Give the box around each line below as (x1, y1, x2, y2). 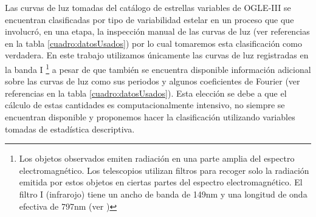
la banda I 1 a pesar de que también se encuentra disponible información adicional (5, 61, 311, 75)
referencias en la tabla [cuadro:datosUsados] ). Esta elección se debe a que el (5, 86, 287, 99)
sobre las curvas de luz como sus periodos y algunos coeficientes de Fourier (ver (5, 75, 300, 88)
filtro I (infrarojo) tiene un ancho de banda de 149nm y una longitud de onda (19, 187, 307, 200)
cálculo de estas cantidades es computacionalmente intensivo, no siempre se (5, 98, 285, 111)
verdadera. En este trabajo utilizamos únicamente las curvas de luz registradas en (5, 49, 309, 61)
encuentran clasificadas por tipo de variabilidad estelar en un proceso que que (5, 13, 294, 26)
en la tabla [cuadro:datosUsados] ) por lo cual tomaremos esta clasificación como (5, 36, 302, 49)
